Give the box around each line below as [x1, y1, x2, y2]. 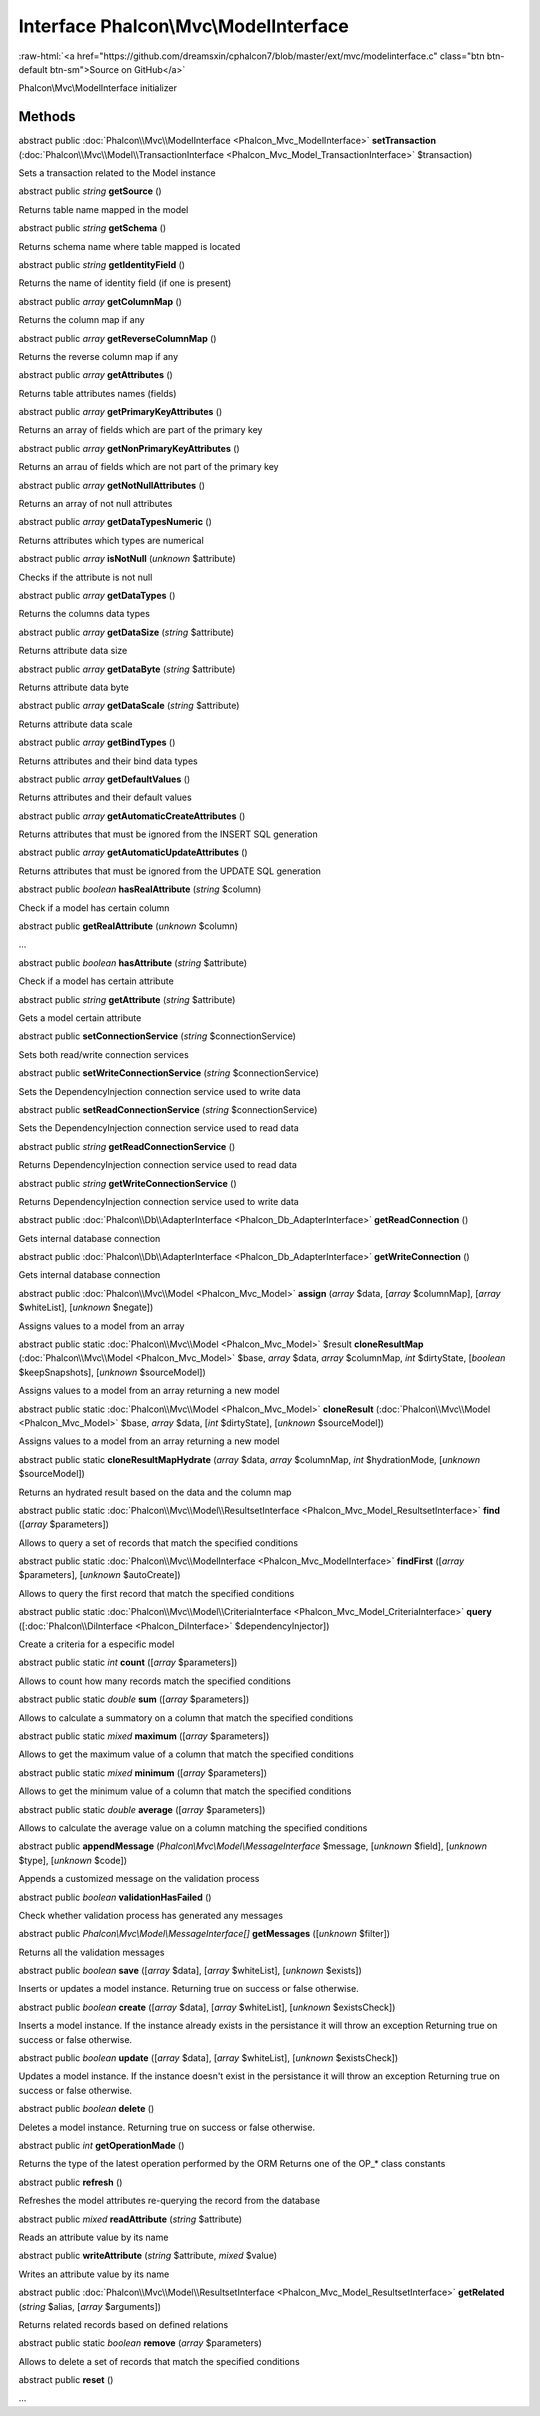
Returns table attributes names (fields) [18, 387, 177, 399]
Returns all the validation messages [18, 1946, 165, 1958]
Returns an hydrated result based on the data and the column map [18, 1486, 292, 1498]
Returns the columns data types [18, 608, 150, 620]
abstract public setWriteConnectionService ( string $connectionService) [18, 1067, 320, 1079]
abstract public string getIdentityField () [18, 258, 185, 270]
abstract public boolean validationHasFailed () [18, 1891, 212, 1903]
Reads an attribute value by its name [18, 2231, 169, 2243]
